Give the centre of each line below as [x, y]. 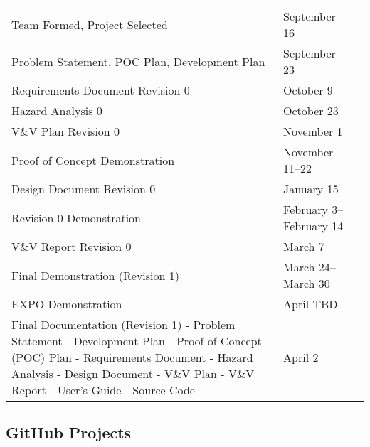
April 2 [301, 357]
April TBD [311, 304]
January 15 [311, 189]
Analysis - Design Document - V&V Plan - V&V [133, 373]
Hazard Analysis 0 [57, 111]
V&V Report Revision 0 [72, 246]
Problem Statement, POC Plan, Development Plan [138, 61]
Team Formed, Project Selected [90, 24]
